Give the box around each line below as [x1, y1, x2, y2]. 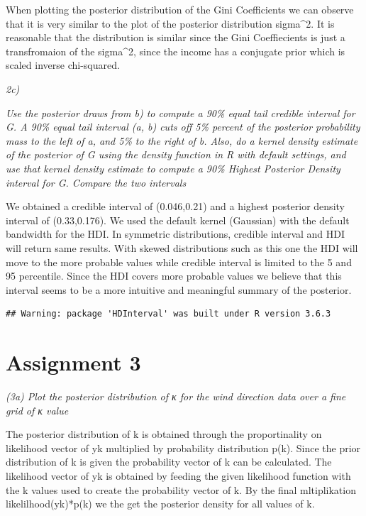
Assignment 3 [6, 348, 141, 377]
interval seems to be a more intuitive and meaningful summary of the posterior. [6, 282, 352, 297]
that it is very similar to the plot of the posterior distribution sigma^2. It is [6, 16, 335, 31]
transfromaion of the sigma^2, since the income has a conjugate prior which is [6, 43, 345, 58]
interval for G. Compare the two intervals [6, 175, 187, 190]
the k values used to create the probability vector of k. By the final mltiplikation [6, 482, 356, 497]
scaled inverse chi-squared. [6, 57, 120, 72]
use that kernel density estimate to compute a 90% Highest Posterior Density [6, 160, 340, 175]
